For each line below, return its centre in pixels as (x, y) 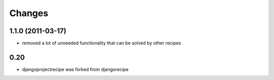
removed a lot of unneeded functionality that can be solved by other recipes (101, 43)
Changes (29, 13)
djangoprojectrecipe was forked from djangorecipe (75, 69)
